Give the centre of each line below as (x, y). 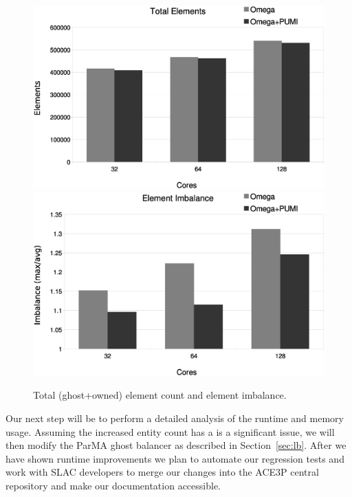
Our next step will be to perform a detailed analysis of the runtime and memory (175, 418)
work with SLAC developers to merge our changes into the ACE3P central (162, 472)
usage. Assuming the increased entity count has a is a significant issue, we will (170, 431)
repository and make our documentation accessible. (113, 485)
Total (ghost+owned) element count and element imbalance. (160, 395)
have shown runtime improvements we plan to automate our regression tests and (175, 458)
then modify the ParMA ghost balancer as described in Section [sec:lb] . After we (176, 445)
